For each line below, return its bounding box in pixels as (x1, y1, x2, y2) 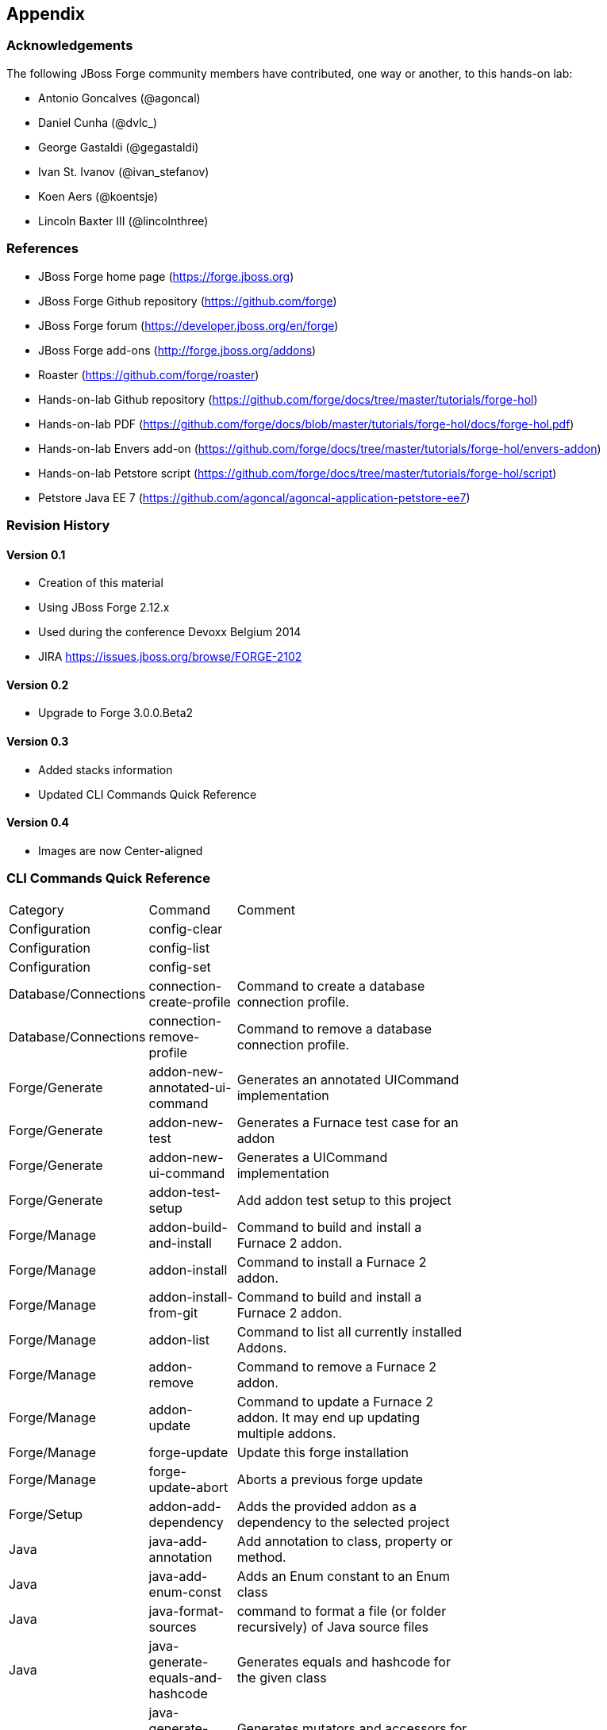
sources (148, 1618, 197, 1635)
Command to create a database (236, 977, 425, 994)
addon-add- (148, 1498, 221, 1514)
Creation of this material (38, 576, 163, 590)
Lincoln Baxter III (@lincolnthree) (38, 213, 209, 228)
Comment (236, 901, 295, 918)
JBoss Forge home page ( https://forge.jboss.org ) (38, 269, 294, 283)
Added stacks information (38, 762, 173, 777)
